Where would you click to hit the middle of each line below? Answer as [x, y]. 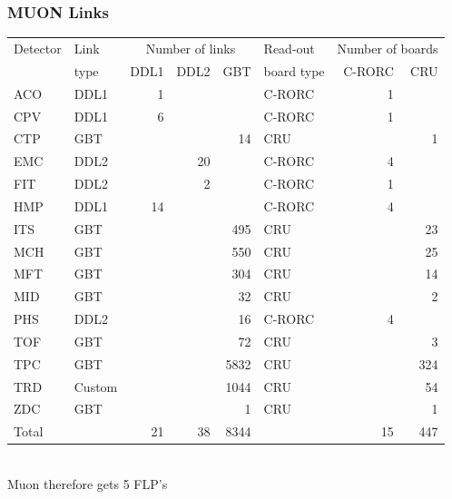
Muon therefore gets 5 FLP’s [88, 484]
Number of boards [388, 48]
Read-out [289, 48]
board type [294, 70]
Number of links [191, 48]
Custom [96, 386]
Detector [38, 48]
